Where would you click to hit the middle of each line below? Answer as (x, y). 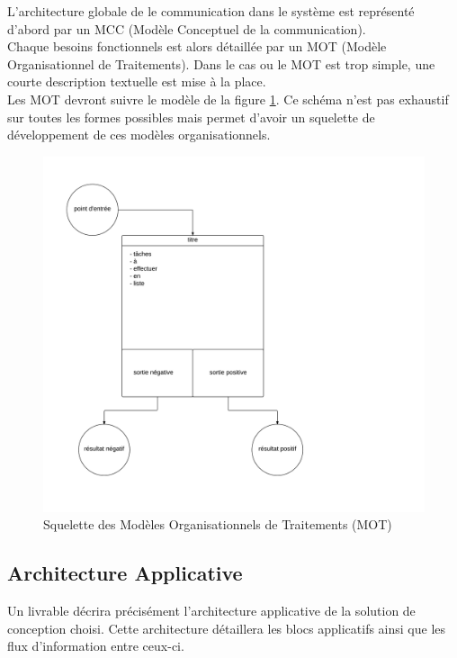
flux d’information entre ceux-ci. (96, 646)
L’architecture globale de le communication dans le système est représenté (211, 11)
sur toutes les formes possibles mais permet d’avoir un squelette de (191, 117)
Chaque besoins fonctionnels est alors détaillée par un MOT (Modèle (197, 46)
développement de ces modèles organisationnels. (139, 135)
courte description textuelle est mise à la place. (137, 81)
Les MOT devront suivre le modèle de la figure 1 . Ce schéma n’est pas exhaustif (228, 99)
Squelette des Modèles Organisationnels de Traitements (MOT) (218, 524)
